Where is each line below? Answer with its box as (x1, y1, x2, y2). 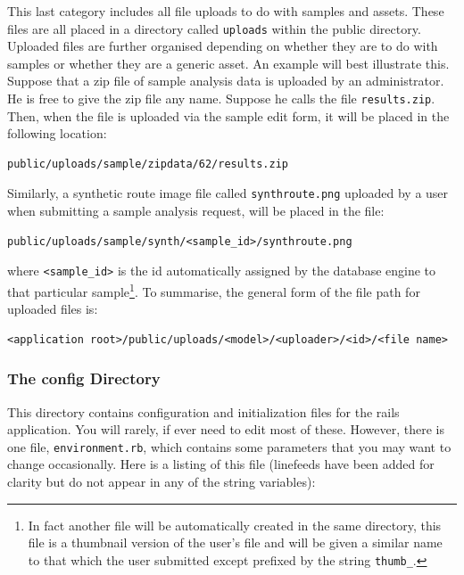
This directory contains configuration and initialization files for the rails (7, 402, 400, 421)
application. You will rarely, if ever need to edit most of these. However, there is (7, 420, 445, 439)
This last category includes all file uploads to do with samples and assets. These (7, 2, 444, 20)
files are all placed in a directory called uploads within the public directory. (7, 19, 421, 37)
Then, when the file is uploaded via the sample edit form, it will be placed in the (7, 106, 450, 125)
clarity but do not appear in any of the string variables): (7, 472, 316, 491)
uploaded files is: (7, 300, 98, 318)
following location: (7, 124, 107, 143)
